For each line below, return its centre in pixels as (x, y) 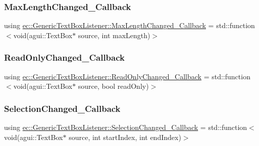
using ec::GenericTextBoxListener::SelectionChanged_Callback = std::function (126, 127)
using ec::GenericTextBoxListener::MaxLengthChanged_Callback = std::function (129, 25)
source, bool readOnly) (113, 86)
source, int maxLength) (114, 35)
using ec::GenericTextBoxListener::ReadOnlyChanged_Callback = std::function (127, 76)
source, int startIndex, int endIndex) (125, 137)
